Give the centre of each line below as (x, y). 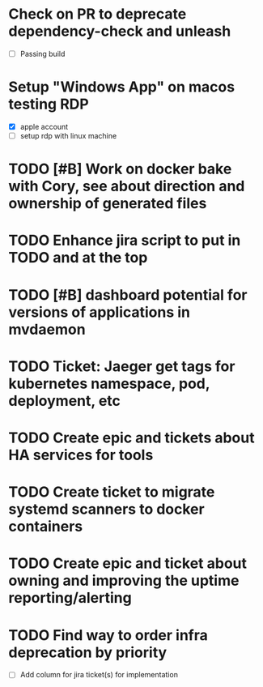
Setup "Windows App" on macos (122, 87)
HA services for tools (81, 455)
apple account (44, 126)
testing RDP (49, 104)
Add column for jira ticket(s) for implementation (99, 675)
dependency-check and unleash (120, 31)
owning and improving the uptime (124, 581)
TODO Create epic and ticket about (127, 563)
